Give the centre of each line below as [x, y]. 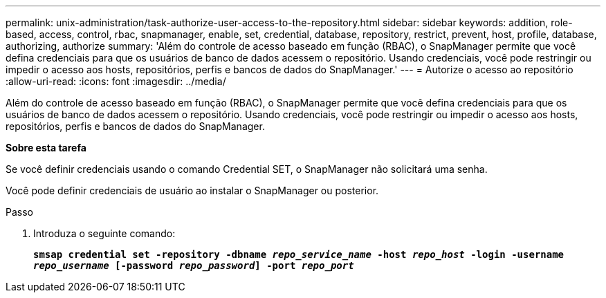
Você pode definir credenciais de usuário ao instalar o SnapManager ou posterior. [192, 190]
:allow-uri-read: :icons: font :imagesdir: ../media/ [116, 81]
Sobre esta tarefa [46, 148]
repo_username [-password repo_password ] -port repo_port [194, 266]
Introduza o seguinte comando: [104, 233]
